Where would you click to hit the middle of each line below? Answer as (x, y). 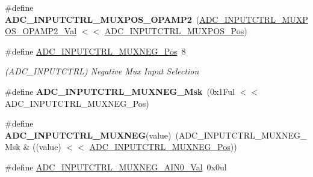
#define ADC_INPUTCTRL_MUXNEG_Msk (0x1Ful (120, 91)
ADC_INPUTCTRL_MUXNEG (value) (88, 135)
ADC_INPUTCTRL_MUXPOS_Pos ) (176, 31)
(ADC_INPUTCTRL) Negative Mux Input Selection (102, 71)
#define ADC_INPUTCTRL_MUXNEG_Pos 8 (95, 51)
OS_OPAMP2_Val (41, 31)
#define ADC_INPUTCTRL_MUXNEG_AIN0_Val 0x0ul (116, 166)
